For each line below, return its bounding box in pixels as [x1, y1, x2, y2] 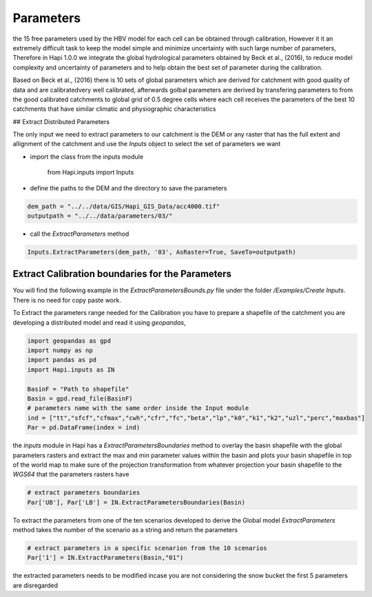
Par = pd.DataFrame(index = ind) [27, 424, 141, 432]
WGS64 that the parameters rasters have [12, 470, 130, 478]
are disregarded [12, 581, 59, 589]
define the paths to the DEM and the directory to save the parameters [30, 183, 227, 192]
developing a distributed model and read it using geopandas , [12, 318, 186, 327]
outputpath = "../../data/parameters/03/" [27, 212, 173, 220]
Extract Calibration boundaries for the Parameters [12, 268, 232, 280]
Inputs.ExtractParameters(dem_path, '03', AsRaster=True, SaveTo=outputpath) [27, 248, 296, 256]
